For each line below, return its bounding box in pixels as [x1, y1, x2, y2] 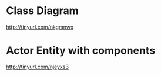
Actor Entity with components [6, 44, 156, 57]
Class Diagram [6, 4, 79, 18]
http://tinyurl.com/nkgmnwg [6, 23, 74, 30]
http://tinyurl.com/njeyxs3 [6, 63, 69, 70]
